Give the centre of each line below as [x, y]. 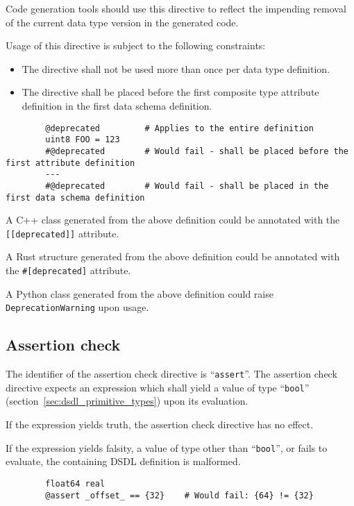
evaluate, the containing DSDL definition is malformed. [123, 461]
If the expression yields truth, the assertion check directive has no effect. [160, 424]
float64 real [75, 483]
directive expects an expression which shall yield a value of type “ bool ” [158, 387]
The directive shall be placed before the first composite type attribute [170, 92]
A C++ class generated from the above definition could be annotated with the [173, 220]
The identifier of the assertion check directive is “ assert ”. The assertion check [171, 374]
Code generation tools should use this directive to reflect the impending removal [176, 8]
